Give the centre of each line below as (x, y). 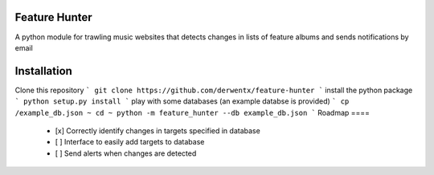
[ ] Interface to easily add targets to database (130, 142)
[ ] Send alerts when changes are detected (126, 153)
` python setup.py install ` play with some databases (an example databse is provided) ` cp (182, 101)
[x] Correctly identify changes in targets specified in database (158, 130)
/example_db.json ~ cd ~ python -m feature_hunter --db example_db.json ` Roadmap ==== (192, 112)
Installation (43, 71)
